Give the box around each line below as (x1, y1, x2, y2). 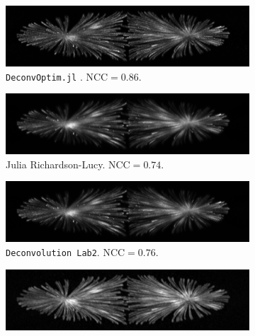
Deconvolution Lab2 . (6, 245, 100, 260)
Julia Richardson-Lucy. (6, 156, 106, 171)
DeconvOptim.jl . (6, 69, 83, 83)
